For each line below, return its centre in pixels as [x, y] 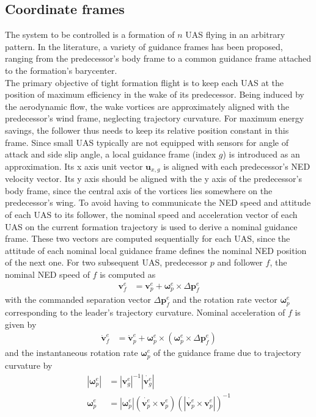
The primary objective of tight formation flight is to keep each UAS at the [144, 82]
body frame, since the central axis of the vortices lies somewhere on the [139, 190]
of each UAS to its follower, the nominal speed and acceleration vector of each [151, 214]
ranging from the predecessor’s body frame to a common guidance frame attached [158, 58]
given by [21, 324]
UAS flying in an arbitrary [235, 34]
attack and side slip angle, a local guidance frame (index [111, 154]
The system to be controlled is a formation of [90, 34]
